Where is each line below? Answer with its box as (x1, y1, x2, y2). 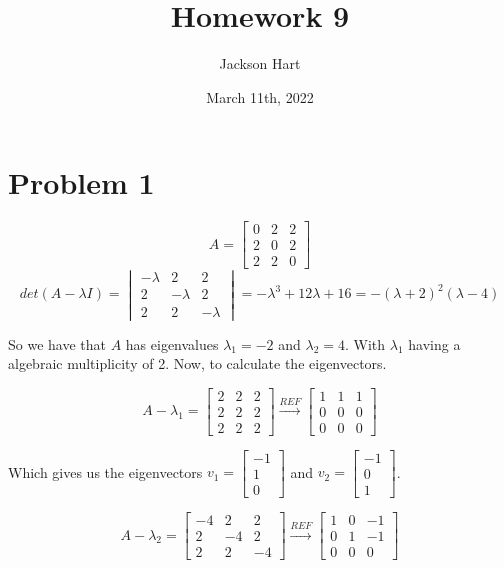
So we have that (8, 333, 106, 354)
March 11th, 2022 (206, 86, 314, 107)
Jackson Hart (219, 53, 301, 74)
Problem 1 (8, 162, 155, 203)
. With (345, 333, 386, 354)
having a (408, 333, 461, 354)
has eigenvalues (125, 333, 219, 354)
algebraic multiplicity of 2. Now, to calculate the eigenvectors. (8, 353, 387, 374)
